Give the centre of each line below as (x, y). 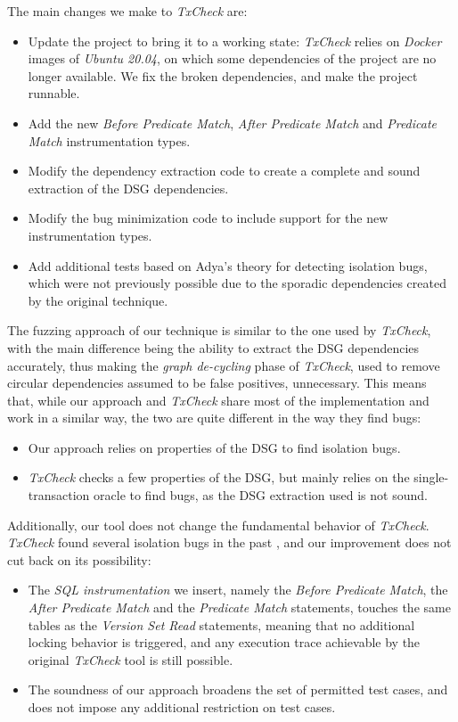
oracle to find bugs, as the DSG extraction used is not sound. (261, 495)
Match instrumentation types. (109, 140)
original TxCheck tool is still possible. (131, 659)
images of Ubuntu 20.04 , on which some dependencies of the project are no (232, 58)
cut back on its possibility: (79, 559)
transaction (59, 495)
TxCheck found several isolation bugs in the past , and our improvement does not (229, 542)
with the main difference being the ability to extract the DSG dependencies (213, 347)
